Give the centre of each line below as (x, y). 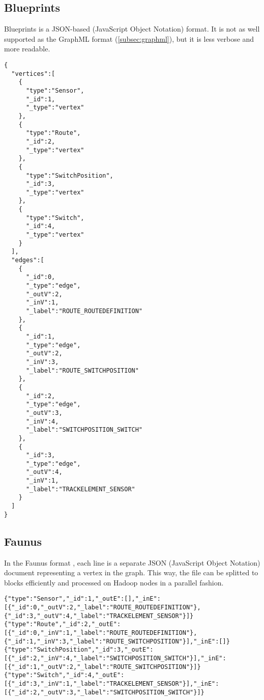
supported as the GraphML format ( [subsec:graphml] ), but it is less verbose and (129, 38)
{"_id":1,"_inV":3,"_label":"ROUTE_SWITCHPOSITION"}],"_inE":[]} (117, 641)
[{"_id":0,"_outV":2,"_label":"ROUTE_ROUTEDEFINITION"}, (102, 608)
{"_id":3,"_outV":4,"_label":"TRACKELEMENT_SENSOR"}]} (99, 616)
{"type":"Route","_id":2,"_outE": (63, 624)
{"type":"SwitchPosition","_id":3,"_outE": (79, 650)
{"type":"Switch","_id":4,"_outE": (64, 675)
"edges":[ (28, 260)
